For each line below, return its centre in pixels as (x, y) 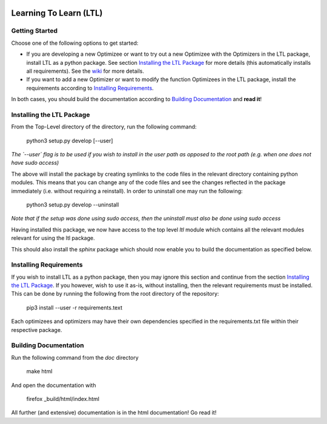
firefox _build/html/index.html (63, 399)
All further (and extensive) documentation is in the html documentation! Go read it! (114, 412)
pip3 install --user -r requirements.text (74, 307)
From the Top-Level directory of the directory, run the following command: (104, 127)
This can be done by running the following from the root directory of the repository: (115, 294)
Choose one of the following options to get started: (75, 43)
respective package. (37, 330)
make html (39, 371)
